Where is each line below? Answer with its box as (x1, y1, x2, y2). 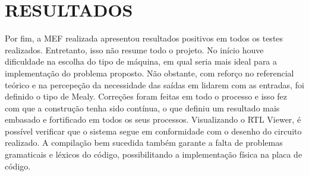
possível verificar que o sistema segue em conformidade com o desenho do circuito (5, 124, 302, 137)
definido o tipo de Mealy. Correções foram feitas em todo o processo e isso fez (5, 90, 288, 103)
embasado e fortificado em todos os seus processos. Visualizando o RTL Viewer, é (5, 113, 301, 126)
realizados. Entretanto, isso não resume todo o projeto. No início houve (5, 43, 264, 56)
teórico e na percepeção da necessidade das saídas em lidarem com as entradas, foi (5, 78, 304, 91)
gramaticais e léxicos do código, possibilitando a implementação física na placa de (5, 148, 302, 161)
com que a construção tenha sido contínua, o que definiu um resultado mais (5, 101, 280, 114)
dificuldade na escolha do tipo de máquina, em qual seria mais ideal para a (5, 55, 278, 68)
